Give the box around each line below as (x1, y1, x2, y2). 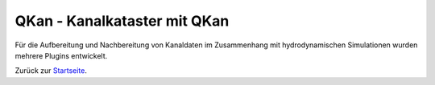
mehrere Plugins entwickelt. (14, 51, 108, 60)
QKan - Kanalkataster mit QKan (14, 12, 230, 30)
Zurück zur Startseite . (14, 66, 88, 75)
